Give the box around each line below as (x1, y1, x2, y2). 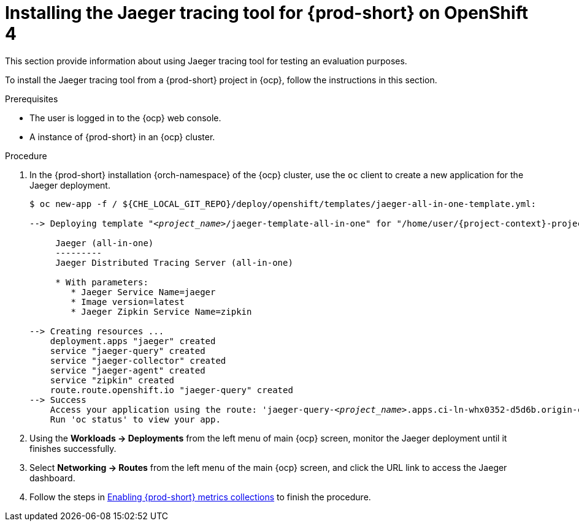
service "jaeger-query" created (50, 345, 205, 356)
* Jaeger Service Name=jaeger (71, 287, 216, 297)
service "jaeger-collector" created (50, 355, 226, 366)
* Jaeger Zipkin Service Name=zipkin (71, 306, 252, 317)
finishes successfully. (29, 443, 117, 454)
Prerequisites (5, 93, 58, 104)
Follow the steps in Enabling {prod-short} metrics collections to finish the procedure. (29, 491, 371, 502)
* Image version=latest (71, 296, 185, 307)
